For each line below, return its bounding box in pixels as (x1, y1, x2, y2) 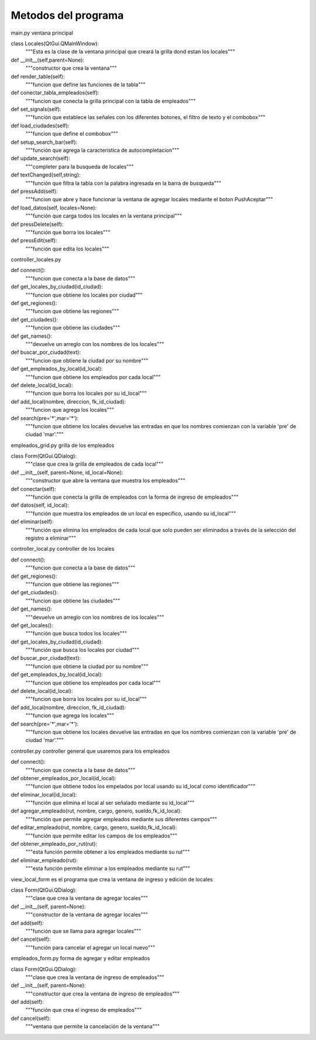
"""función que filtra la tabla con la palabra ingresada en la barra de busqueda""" (25, 179, 222, 187)
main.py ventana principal (11, 29, 73, 36)
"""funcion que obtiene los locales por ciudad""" (25, 291, 143, 299)
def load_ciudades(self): (11, 122, 70, 129)
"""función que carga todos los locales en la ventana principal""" (25, 212, 183, 219)
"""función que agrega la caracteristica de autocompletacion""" (25, 147, 180, 154)
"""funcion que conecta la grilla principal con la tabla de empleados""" (25, 97, 196, 104)
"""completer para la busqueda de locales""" (25, 163, 134, 170)
